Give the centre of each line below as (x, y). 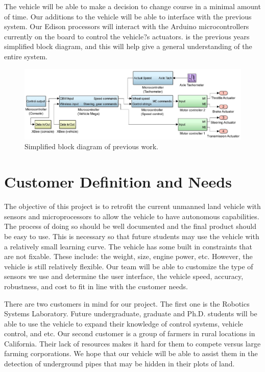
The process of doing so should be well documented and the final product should (130, 226)
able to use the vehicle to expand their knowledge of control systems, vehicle (124, 323)
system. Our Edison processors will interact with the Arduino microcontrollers (127, 26)
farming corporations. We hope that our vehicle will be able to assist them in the (131, 353)
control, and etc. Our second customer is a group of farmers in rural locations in (130, 333)
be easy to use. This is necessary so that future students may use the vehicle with (132, 236)
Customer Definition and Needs (118, 182)
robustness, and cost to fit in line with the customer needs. (96, 286)
